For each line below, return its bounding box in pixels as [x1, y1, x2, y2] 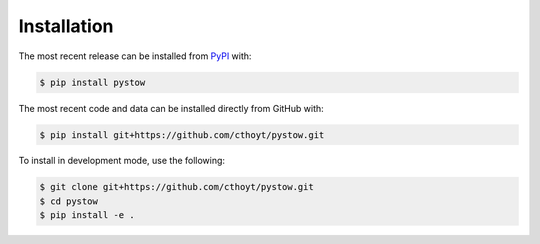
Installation [18, 15, 114, 37]
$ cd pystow [39, 195, 99, 207]
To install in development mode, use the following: [18, 155, 225, 167]
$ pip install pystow [39, 76, 146, 88]
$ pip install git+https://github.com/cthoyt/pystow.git [39, 129, 325, 140]
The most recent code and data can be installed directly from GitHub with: [18, 102, 324, 114]
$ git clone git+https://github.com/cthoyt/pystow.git [39, 181, 314, 193]
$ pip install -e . [39, 210, 135, 221]
